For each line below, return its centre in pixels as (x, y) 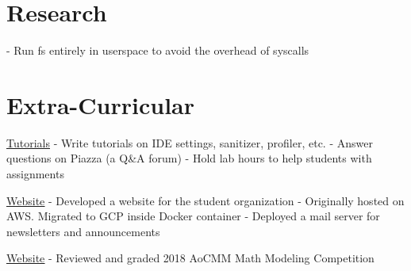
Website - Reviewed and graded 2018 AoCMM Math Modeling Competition (190, 258)
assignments (35, 174)
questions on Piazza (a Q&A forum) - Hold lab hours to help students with (189, 158)
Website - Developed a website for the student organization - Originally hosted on (205, 200)
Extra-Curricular (101, 104)
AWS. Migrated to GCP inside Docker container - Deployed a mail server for (193, 216)
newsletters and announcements (83, 231)
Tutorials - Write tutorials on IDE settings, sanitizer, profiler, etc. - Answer (190, 142)
